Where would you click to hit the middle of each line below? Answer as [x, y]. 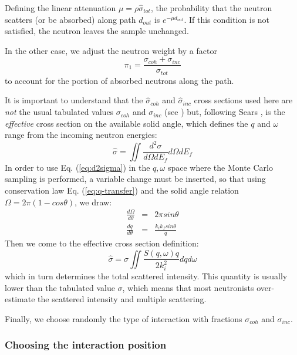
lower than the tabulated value [60, 287]
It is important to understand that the [74, 100]
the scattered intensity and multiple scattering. [122, 299]
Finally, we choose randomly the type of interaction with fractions [124, 318]
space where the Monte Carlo [220, 167]
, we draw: [93, 202]
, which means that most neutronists [188, 287]
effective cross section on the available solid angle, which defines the [126, 123]
